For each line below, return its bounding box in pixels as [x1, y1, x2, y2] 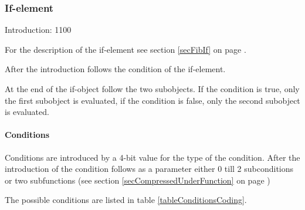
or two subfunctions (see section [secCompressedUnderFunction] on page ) [5, 174, 270, 186]
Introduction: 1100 [5, 23, 72, 36]
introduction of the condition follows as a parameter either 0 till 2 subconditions [5, 162, 294, 175]
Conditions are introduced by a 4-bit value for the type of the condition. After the [5, 151, 300, 163]
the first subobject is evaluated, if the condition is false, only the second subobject [5, 94, 300, 106]
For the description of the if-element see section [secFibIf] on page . [5, 43, 246, 55]
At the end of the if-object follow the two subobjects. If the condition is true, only [5, 83, 300, 94]
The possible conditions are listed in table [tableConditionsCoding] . [5, 194, 247, 206]
